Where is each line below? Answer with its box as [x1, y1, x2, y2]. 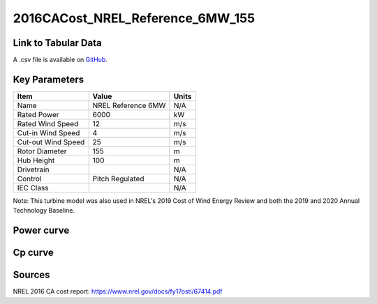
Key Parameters [13, 73, 84, 85]
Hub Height [17, 155, 55, 165]
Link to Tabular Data [13, 37, 102, 49]
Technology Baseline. [13, 206, 75, 215]
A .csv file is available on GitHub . [13, 56, 108, 64]
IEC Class [17, 183, 49, 192]
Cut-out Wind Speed [17, 137, 85, 146]
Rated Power [17, 109, 59, 119]
